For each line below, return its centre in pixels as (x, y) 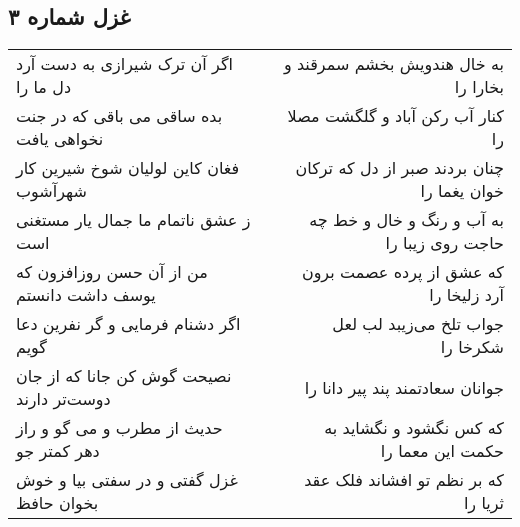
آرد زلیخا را (466, 295)
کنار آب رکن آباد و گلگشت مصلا (395, 116)
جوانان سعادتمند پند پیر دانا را (404, 387)
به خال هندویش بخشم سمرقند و (393, 64)
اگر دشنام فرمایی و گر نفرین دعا (128, 324)
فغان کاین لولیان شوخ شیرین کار (128, 168)
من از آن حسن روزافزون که (112, 272)
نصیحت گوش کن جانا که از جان (124, 376)
